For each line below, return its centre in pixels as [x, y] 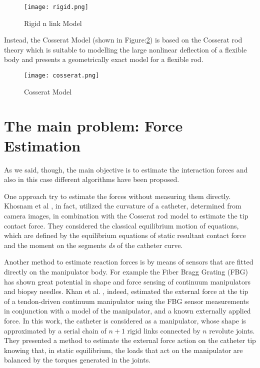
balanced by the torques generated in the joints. [77, 360]
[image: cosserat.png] [62, 76]
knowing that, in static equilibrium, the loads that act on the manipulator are [123, 350]
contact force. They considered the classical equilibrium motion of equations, [121, 225]
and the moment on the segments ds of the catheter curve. [93, 245]
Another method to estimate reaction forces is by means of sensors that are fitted [129, 262]
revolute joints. [232, 330]
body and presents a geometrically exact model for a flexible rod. [104, 59]
